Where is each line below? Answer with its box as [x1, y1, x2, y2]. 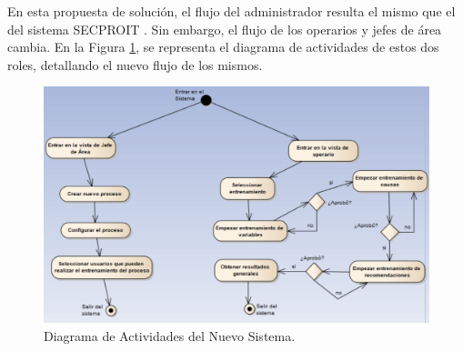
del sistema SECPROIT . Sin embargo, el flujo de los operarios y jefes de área [7, 19, 442, 38]
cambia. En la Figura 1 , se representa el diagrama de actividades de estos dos [7, 37, 439, 56]
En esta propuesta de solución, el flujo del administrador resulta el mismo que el [7, 2, 456, 20]
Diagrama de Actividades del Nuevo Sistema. [44, 326, 296, 345]
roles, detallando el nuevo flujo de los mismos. [7, 55, 263, 74]
